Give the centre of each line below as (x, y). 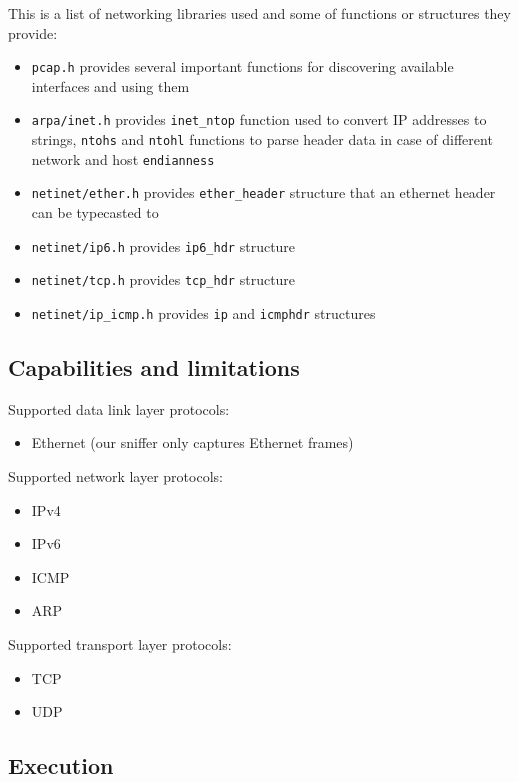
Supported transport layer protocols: (120, 643)
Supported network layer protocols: (115, 476)
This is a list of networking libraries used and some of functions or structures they (259, 13)
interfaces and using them (110, 85)
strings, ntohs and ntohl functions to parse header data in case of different (262, 139)
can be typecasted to (95, 212)
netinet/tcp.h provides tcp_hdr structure (163, 279)
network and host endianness (123, 158)
